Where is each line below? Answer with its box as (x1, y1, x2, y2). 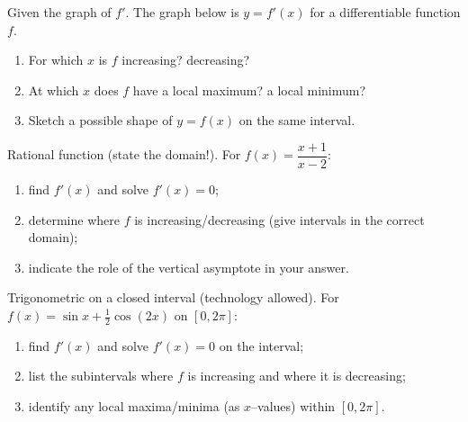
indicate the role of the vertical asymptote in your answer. (28, 257, 349, 276)
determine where (28, 210, 120, 229)
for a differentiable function (310, 3, 461, 21)
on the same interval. (238, 111, 355, 130)
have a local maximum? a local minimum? (132, 80, 366, 99)
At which (28, 80, 79, 99)
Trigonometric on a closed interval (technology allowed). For (7, 288, 339, 307)
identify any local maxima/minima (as (28, 397, 240, 416)
